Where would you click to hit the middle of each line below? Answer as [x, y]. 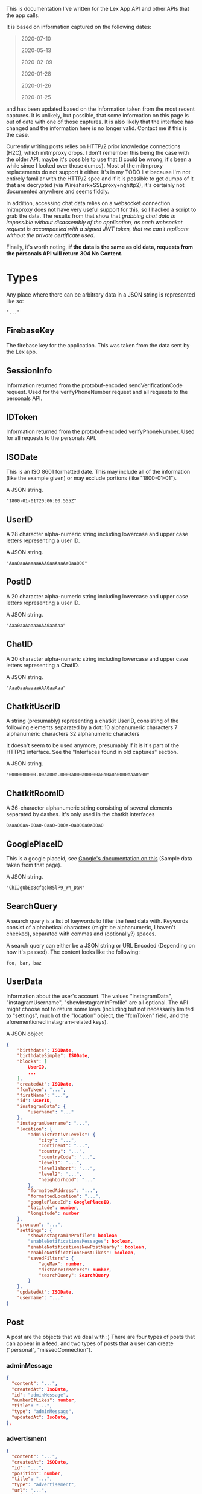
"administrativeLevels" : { [62, 1135]
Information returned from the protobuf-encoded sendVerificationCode [94, 385]
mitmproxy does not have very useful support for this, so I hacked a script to [101, 209]
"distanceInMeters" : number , [75, 1270]
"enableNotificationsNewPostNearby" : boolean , [87, 1247]
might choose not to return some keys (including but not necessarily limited [100, 1009]
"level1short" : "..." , [67, 1168]
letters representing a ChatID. [43, 665]
